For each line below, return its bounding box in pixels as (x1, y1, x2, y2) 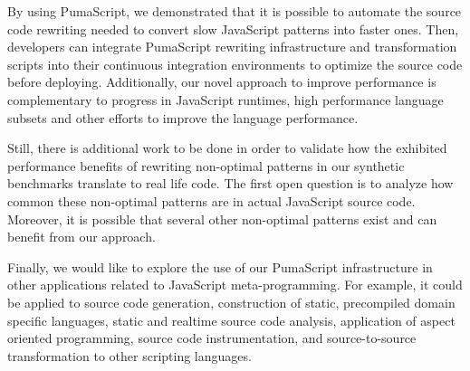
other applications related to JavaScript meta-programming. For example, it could (7, 275, 463, 294)
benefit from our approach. (7, 227, 156, 246)
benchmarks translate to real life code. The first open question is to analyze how (7, 174, 454, 193)
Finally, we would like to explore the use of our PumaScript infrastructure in (7, 257, 433, 276)
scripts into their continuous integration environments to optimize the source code (7, 54, 463, 73)
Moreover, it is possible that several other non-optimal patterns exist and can (7, 209, 437, 228)
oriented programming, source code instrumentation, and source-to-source (7, 328, 417, 347)
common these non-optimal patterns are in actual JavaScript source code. (7, 191, 416, 210)
